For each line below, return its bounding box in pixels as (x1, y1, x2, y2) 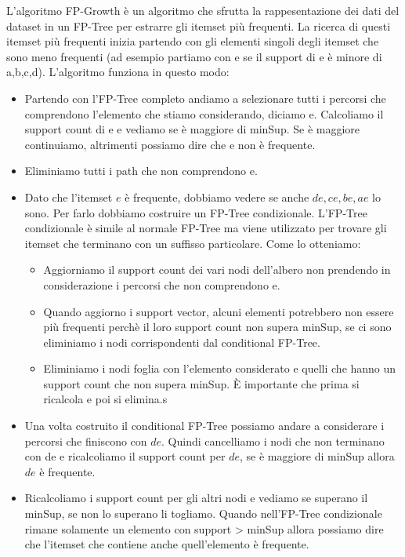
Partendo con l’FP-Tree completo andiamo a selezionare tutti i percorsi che (24, 89, 386, 106)
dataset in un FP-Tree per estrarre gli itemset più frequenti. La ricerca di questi (6, 17, 391, 34)
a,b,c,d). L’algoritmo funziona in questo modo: (6, 64, 230, 80)
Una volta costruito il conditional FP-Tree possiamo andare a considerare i (24, 417, 385, 434)
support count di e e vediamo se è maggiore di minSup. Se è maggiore (24, 121, 360, 137)
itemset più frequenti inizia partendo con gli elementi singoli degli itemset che (6, 33, 379, 49)
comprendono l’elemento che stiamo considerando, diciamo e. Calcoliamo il (24, 105, 384, 122)
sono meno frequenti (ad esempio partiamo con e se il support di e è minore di (6, 48, 382, 64)
